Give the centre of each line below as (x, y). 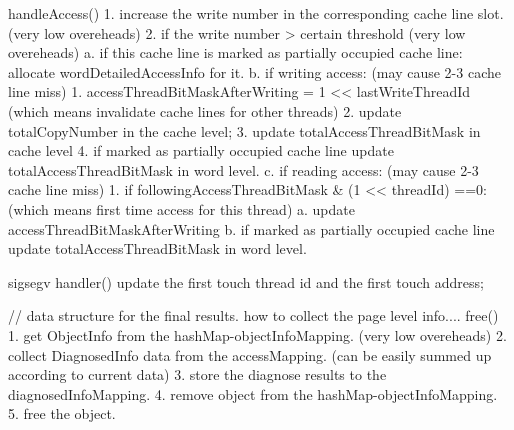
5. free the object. (62, 413)
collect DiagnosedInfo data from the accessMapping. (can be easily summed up (250, 354)
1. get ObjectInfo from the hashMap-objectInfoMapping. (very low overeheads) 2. (257, 334)
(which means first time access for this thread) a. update (181, 208)
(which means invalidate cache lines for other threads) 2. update (205, 110)
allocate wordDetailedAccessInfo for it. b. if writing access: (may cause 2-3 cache (254, 71)
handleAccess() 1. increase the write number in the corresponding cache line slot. (256, 13)
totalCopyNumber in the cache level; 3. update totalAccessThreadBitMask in (244, 130)
